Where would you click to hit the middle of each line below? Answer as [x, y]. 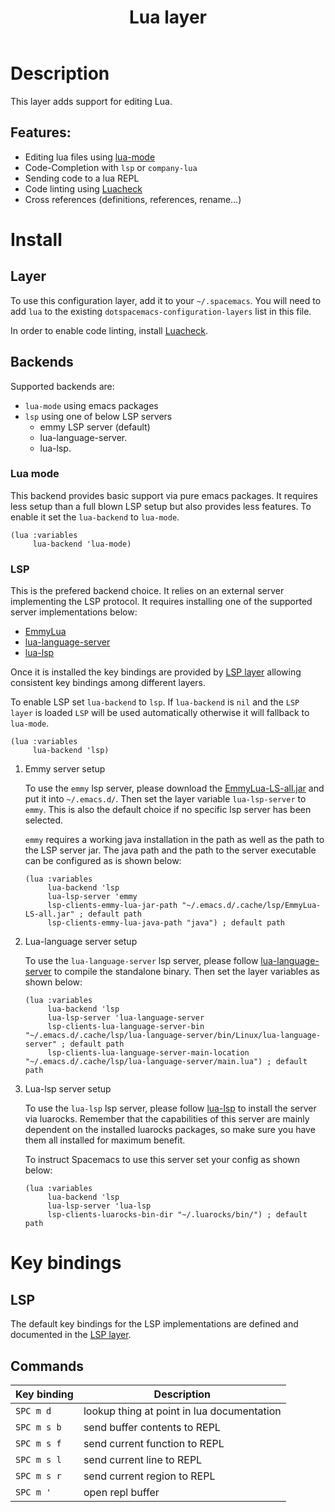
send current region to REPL [149, 1476]
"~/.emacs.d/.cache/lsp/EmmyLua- [251, 906]
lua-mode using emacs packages [91, 405]
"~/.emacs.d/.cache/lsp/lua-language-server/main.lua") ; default [166, 1062]
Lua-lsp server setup [68, 1089]
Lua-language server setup [81, 942]
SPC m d [33, 1410]
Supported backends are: [62, 386]
